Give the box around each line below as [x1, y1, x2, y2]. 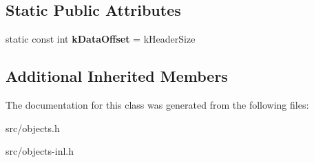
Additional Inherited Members [6, 65, 228, 87]
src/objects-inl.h [6, 144, 74, 158]
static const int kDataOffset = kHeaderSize [6, 32, 196, 46]
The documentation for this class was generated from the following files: [6, 98, 309, 111]
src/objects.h [6, 120, 60, 135]
